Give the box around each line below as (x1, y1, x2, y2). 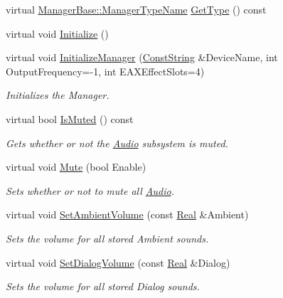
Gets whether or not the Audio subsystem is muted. (6, 135, 228, 150)
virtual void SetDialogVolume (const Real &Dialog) (6, 255, 230, 270)
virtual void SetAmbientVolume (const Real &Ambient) (6, 207, 249, 222)
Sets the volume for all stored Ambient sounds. (6, 230, 209, 245)
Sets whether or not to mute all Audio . (6, 183, 174, 198)
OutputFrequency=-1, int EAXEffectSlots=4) (6, 63, 205, 78)
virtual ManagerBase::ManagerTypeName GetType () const (6, 2, 267, 16)
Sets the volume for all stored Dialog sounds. (6, 279, 200, 294)
